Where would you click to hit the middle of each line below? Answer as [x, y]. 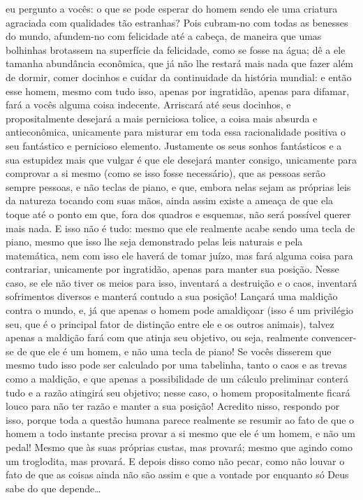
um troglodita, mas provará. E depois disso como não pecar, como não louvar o [175, 460]
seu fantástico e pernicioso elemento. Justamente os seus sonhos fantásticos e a [174, 145]
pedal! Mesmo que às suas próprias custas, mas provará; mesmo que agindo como [179, 447]
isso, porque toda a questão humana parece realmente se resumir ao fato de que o [180, 419]
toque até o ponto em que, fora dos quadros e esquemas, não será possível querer [178, 214]
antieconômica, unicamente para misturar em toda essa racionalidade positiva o [176, 132]
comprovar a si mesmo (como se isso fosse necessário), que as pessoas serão [166, 173]
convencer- [334, 337]
